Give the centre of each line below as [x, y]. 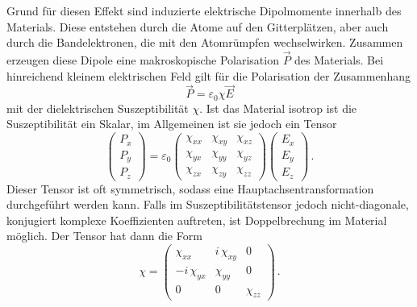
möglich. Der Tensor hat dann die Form [104, 236]
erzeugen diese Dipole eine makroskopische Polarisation [143, 60]
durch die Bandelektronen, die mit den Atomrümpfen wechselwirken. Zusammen [205, 42]
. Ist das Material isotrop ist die [278, 108]
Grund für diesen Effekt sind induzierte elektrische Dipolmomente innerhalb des [204, 10]
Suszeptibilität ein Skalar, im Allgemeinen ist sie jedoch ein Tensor [172, 124]
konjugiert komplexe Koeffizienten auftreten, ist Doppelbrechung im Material [197, 220]
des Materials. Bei [339, 60]
